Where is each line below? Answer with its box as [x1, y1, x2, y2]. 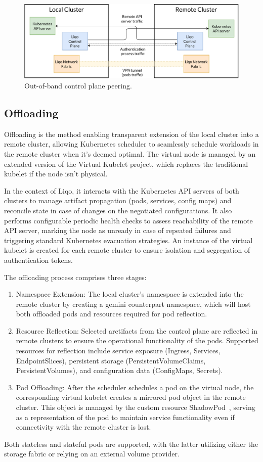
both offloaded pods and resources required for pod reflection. [16, 308, 207, 319]
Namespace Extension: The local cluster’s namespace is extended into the [16, 289, 244, 299]
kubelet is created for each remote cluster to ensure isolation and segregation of [4, 245, 250, 255]
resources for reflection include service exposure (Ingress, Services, [16, 345, 221, 356]
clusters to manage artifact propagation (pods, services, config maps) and [4, 195, 232, 206]
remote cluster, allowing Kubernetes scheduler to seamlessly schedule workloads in [4, 138, 259, 149]
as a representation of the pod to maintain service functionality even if [16, 411, 235, 422]
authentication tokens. [4, 254, 73, 265]
